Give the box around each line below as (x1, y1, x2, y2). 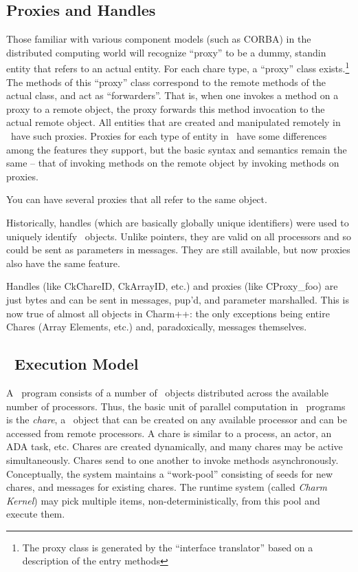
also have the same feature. (6, 255, 120, 270)
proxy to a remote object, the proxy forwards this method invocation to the (6, 101, 325, 116)
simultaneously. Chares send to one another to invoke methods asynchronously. (6, 452, 339, 467)
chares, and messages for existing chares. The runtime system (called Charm (6, 480, 328, 494)
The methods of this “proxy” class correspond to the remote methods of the (6, 74, 326, 89)
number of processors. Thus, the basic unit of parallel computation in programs (6, 399, 346, 413)
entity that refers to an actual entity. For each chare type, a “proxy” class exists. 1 (6, 59, 350, 76)
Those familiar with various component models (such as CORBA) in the (6, 32, 311, 46)
